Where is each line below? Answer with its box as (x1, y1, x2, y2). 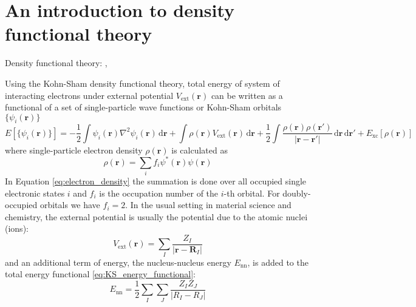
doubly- (282, 186, 311, 199)
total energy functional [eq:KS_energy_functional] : (5, 268, 196, 280)
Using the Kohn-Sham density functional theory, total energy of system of (5, 76, 280, 89)
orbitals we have (39, 198, 100, 211)
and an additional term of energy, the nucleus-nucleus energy (5, 255, 231, 268)
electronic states (5, 186, 65, 199)
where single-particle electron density (5, 143, 143, 156)
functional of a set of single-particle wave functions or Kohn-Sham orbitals (5, 101, 282, 113)
